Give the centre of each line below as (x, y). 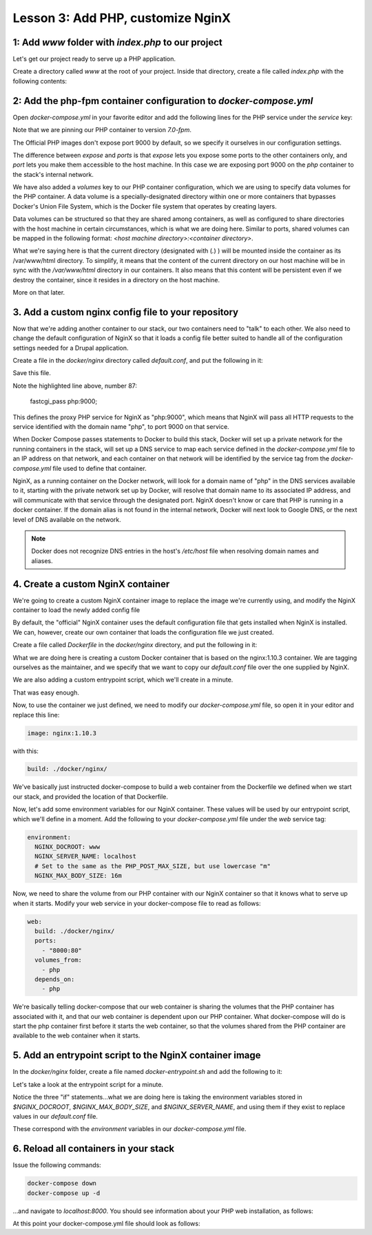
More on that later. (39, 292)
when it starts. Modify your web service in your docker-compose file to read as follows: (137, 903)
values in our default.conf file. (55, 1116)
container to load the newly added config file (76, 610)
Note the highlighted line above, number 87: (75, 386)
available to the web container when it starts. (76, 1035)
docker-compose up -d (64, 1193)
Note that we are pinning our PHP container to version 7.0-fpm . (102, 130)
